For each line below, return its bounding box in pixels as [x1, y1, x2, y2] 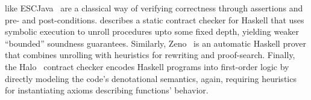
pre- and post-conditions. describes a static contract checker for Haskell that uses [5, 13, 304, 26]
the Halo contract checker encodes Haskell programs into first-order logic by [5, 60, 289, 72]
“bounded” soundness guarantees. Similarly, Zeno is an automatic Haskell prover [5, 37, 306, 49]
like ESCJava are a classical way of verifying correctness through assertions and [5, 2, 303, 14]
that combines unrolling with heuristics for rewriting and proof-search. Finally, [5, 49, 295, 61]
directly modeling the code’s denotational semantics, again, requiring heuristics [5, 72, 297, 84]
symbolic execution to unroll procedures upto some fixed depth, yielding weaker [5, 25, 300, 38]
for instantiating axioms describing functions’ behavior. [5, 84, 209, 96]
